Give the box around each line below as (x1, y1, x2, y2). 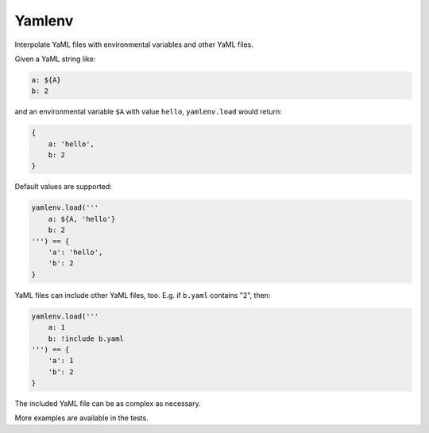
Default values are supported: (14, 182, 113, 191)
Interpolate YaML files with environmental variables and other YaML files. (14, 40, 254, 49)
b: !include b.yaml (48, 334, 125, 343)
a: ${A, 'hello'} (48, 215, 116, 223)
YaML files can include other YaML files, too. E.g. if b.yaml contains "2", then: (14, 290, 271, 300)
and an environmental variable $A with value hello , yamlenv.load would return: (14, 107, 282, 117)
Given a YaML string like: (14, 54, 96, 64)
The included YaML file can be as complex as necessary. (14, 399, 202, 408)
